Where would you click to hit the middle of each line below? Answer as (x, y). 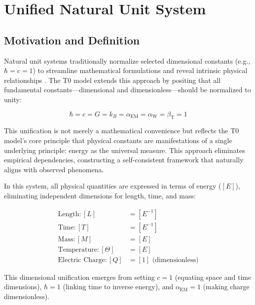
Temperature (77, 249)
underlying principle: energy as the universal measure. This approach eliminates (125, 150)
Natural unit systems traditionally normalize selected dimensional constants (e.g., (127, 60)
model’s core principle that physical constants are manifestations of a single (118, 140)
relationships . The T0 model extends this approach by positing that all (112, 80)
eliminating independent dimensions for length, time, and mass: (100, 195)
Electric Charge (81, 260)
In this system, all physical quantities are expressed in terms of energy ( (113, 186)
